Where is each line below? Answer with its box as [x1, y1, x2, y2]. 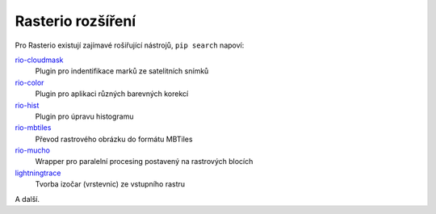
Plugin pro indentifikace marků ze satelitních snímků [35, 66, 209, 76]
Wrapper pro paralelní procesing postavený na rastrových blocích [35, 157, 254, 166]
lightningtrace [15, 168, 61, 178]
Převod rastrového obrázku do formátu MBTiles [35, 134, 193, 144]
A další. [15, 194, 40, 204]
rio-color [15, 78, 44, 87]
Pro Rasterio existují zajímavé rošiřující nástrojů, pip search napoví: [15, 40, 245, 50]
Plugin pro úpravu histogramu [35, 111, 134, 121]
